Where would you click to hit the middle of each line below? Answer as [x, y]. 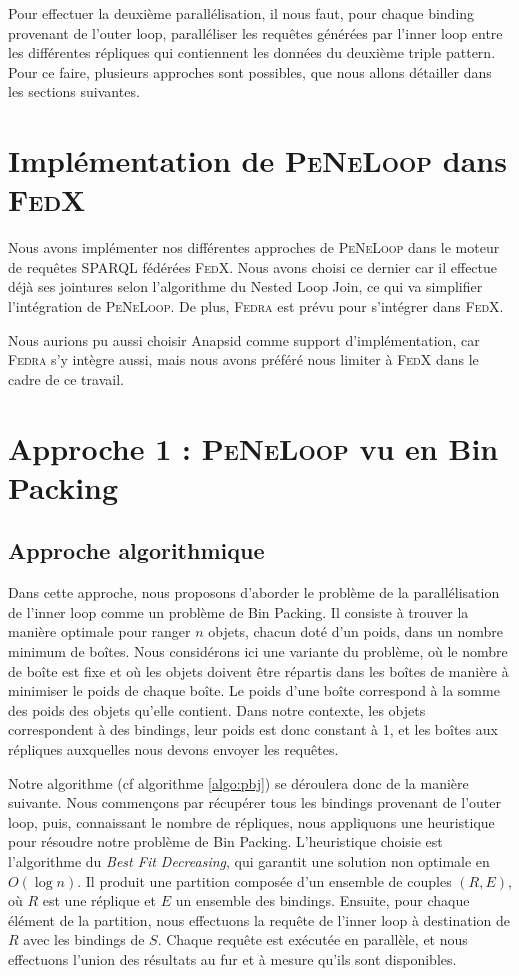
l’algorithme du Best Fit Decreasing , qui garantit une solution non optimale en [249, 860]
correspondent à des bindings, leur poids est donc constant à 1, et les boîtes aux [253, 729]
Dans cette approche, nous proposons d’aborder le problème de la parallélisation [254, 592]
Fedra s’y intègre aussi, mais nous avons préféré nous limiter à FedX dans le [243, 359]
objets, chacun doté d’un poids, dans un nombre [356, 631]
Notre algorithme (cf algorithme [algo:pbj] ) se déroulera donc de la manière [238, 782]
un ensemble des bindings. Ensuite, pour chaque [322, 900]
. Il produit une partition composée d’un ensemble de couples [264, 880]
